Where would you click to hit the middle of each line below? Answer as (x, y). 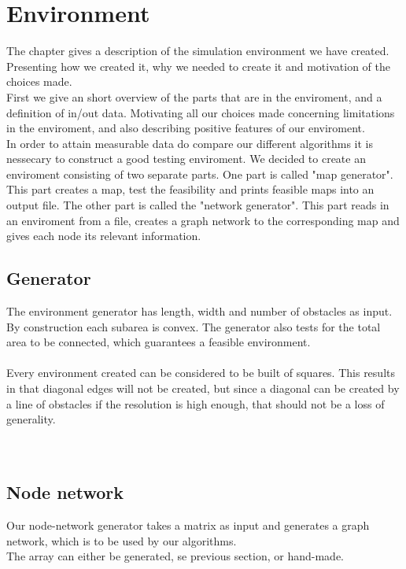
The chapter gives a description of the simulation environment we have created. (198, 51)
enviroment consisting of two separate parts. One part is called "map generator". (200, 174)
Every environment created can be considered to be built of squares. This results (201, 373)
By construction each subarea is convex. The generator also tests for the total (194, 326)
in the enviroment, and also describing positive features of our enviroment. (186, 128)
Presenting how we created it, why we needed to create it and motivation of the (198, 66)
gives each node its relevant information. (104, 236)
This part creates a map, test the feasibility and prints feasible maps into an (190, 189)
